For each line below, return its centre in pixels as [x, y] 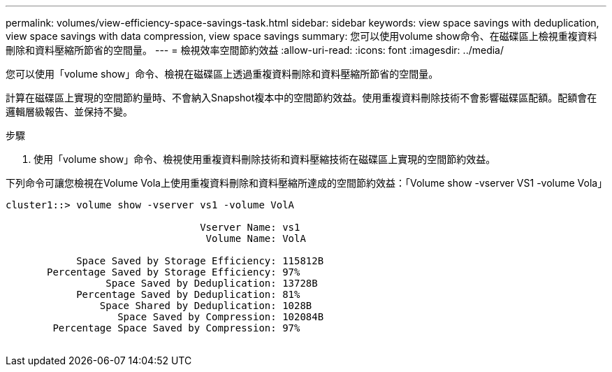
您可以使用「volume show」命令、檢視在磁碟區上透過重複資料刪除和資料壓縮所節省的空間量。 [222, 74]
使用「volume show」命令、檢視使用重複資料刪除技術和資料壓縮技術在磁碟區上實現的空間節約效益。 [265, 159]
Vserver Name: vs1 [250, 227]
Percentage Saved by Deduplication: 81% [188, 294]
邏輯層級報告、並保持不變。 [69, 112]
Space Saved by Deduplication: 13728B [212, 283]
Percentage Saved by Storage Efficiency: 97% [174, 272]
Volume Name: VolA [256, 238]
